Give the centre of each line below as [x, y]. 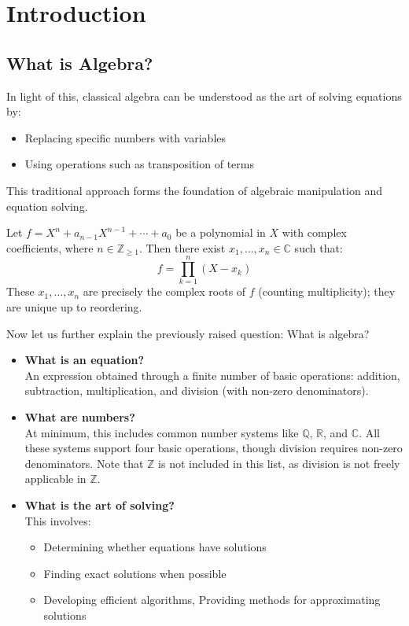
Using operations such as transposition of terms [139, 164]
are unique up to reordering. [74, 307]
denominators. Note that [84, 463]
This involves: [58, 520]
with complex [314, 232]
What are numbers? [80, 417]
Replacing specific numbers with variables [125, 137]
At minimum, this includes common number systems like [162, 432]
